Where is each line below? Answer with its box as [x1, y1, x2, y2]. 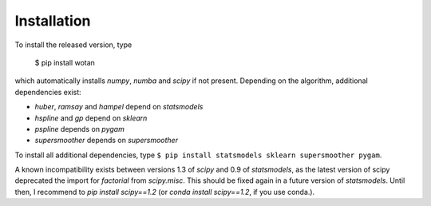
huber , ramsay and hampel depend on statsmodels [34, 102, 204, 112]
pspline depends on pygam [34, 124, 125, 133]
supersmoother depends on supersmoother [34, 136, 179, 145]
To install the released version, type [14, 40, 132, 50]
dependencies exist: [14, 87, 81, 97]
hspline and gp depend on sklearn [34, 113, 148, 123]
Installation [14, 12, 91, 30]
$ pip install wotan [34, 57, 96, 67]
